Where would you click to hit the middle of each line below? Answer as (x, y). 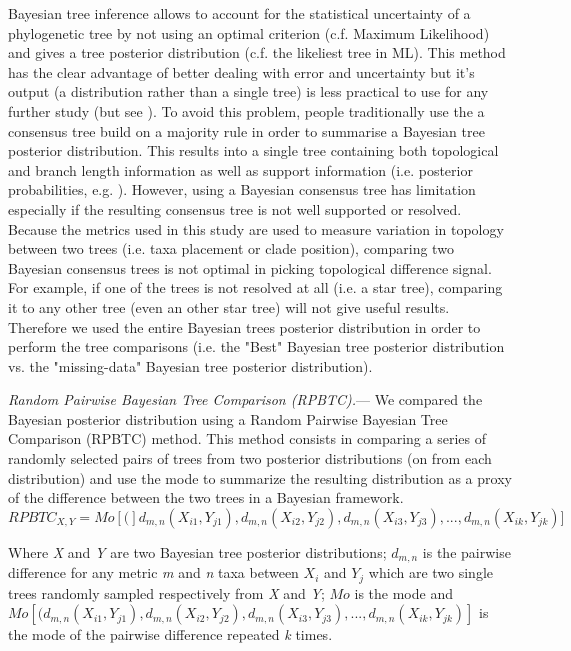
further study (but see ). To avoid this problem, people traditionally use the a (246, 110)
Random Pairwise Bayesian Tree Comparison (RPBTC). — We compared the (245, 399)
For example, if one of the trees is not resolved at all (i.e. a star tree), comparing (255, 287)
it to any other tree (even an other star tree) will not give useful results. (229, 306)
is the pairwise (466, 551)
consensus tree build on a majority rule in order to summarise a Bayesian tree (246, 130)
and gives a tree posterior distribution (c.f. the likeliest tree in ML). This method (257, 52)
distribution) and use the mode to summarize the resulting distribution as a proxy (260, 477)
